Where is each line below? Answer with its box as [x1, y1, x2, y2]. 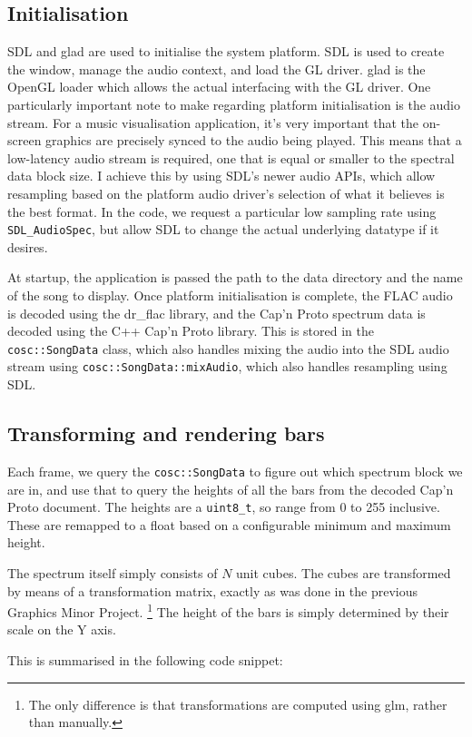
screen [7, 131, 42, 150]
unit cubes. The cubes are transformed [236, 563, 451, 582]
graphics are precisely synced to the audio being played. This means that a [45, 131, 462, 150]
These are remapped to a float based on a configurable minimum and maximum [7, 515, 451, 534]
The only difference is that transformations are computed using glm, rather [28, 694, 447, 713]
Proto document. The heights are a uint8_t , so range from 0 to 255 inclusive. [7, 497, 440, 516]
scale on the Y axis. [7, 620, 116, 639]
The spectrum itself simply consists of [7, 563, 218, 582]
